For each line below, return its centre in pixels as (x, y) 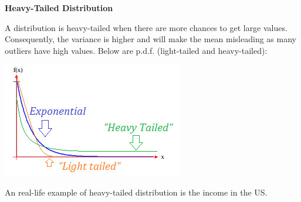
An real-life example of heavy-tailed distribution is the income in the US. (136, 192)
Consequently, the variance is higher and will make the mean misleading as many (150, 39)
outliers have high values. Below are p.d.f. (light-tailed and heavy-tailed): (136, 50)
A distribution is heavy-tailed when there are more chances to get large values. (146, 27)
